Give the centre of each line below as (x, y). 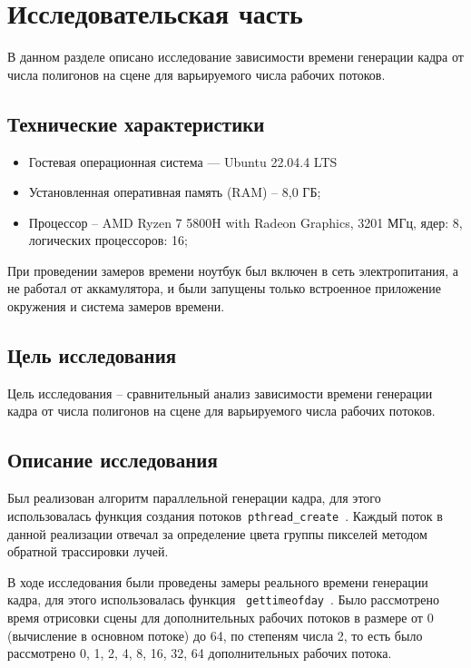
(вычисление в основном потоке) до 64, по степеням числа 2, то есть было (215, 635)
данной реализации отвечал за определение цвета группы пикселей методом (217, 533)
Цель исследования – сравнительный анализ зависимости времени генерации (220, 393)
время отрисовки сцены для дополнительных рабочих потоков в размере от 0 (221, 617)
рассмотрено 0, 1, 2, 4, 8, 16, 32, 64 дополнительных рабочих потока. (200, 653)
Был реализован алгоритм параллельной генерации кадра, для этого (194, 498)
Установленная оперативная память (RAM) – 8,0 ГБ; (175, 192)
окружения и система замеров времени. (116, 306)
